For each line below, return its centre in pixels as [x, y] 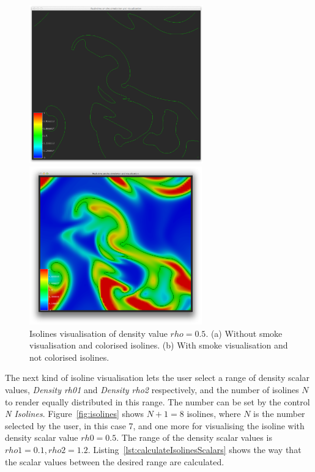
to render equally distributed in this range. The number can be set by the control [157, 401]
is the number [279, 414]
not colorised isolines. [69, 357]
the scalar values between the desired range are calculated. [115, 461]
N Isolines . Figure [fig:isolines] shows [75, 414]
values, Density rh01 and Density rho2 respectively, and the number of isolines [152, 389]
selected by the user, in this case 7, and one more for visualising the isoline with [155, 425]
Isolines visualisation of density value [98, 333]
